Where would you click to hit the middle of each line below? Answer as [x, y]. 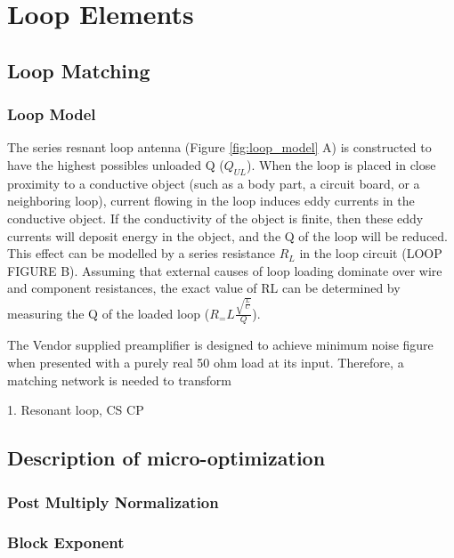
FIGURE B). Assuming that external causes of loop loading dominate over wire [225, 270]
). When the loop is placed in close [341, 164]
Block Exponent [66, 542]
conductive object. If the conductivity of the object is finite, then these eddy [215, 218]
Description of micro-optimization [166, 458]
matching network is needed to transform [119, 380]
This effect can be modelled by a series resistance [141, 253]
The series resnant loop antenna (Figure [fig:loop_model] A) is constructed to [219, 147]
